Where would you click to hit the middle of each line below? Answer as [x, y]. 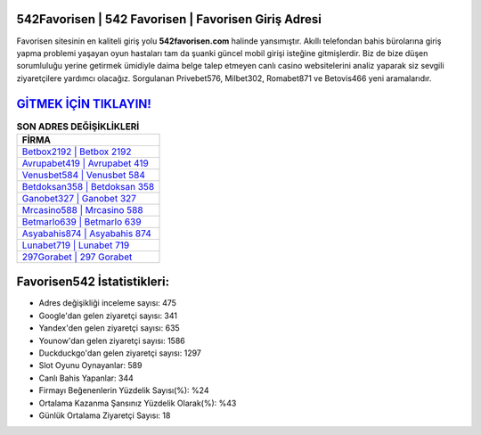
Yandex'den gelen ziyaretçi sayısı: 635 [109, 328]
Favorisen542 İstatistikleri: [93, 282]
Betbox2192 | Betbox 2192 [77, 152]
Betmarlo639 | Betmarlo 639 [82, 221]
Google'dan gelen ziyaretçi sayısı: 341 [108, 316]
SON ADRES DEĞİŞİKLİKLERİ [78, 127]
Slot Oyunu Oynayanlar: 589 [90, 365]
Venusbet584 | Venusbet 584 [84, 175]
